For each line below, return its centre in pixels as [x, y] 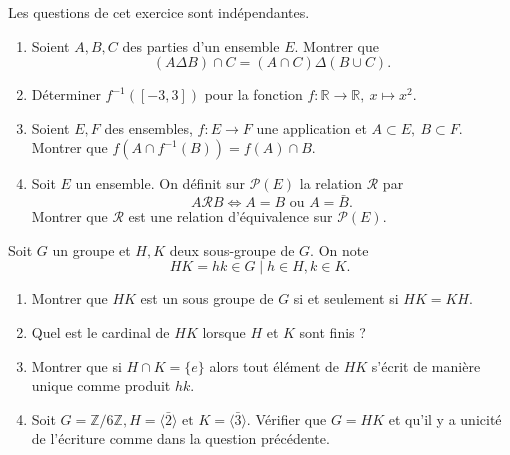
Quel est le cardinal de [100, 331]
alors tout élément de [274, 365]
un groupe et [91, 249]
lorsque [224, 331]
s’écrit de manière [426, 365]
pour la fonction [253, 94]
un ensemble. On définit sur [160, 183]
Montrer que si [76, 365]
